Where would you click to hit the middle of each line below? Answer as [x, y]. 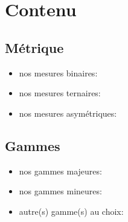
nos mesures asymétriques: [68, 113]
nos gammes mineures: [60, 191]
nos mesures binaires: [58, 72]
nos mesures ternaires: [60, 93]
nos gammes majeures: [60, 171]
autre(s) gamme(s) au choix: [71, 211]
